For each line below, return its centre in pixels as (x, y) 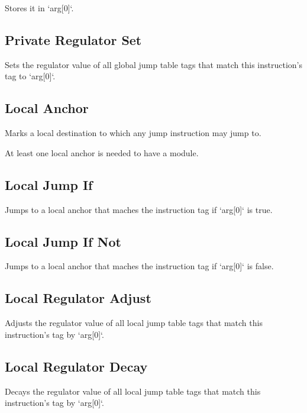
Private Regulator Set (73, 39)
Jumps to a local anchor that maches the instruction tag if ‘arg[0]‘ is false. (139, 266)
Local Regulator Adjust (78, 298)
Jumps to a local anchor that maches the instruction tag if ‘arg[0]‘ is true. (139, 209)
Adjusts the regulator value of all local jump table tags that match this (134, 323)
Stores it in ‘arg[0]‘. (39, 8)
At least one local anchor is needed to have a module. (102, 152)
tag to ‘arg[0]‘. (30, 76)
